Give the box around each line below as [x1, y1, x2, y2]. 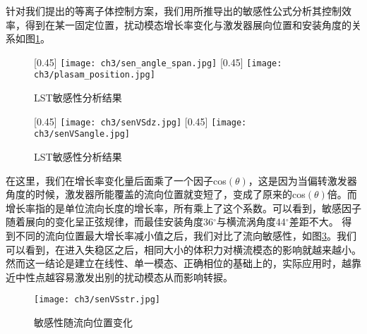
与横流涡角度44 [216, 214, 286, 229]
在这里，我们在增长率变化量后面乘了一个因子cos [6, 173, 227, 187]
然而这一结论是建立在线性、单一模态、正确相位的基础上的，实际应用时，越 [6, 256, 351, 271]
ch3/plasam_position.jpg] [34, 70, 155, 80]
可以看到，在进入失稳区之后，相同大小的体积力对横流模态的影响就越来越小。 [6, 242, 361, 256]
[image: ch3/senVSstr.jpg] [34, 295, 160, 305]
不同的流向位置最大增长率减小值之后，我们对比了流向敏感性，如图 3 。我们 [15, 228, 356, 242]
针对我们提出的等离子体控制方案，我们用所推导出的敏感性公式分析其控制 [6, 4, 342, 18]
